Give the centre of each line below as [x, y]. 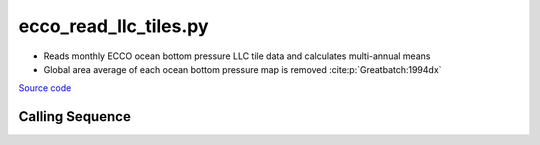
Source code [45, 88]
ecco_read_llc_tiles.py [113, 26]
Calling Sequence [75, 116]
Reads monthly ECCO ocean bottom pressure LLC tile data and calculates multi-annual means [237, 56]
